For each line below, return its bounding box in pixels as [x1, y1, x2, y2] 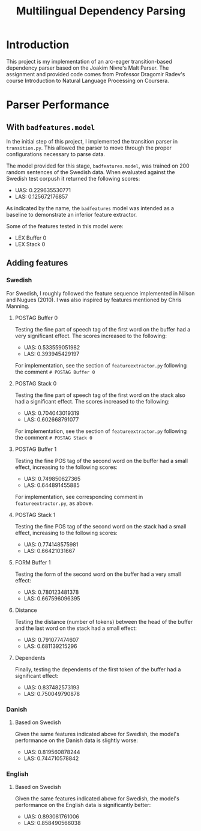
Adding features [6, 258, 68, 268]
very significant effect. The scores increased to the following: [14, 332, 167, 339]
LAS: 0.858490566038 [23, 820, 81, 827]
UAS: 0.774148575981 [23, 540, 79, 548]
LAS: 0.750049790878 [23, 690, 80, 697]
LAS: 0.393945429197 [23, 350, 80, 357]
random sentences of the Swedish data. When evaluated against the [6, 168, 175, 175]
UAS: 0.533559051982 [23, 343, 80, 351]
